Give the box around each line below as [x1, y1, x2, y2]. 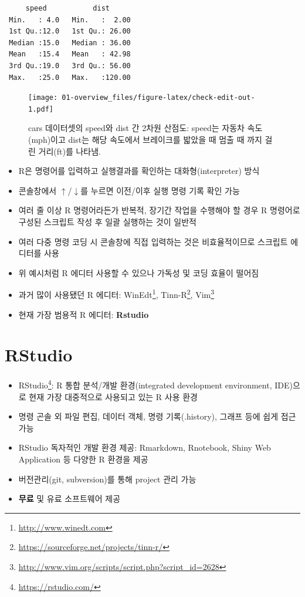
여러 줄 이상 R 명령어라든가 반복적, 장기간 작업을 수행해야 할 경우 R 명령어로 [18, 204, 300, 216]
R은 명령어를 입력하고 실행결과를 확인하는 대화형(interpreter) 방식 [18, 165, 260, 177]
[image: [28, 93, 58, 102]
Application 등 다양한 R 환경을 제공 [18, 453, 148, 465]
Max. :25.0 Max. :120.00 [9, 73, 131, 82]
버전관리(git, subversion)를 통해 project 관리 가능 [18, 472, 196, 485]
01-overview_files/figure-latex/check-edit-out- [62, 93, 255, 102]
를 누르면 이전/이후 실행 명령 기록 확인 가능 [80, 184, 240, 196]
